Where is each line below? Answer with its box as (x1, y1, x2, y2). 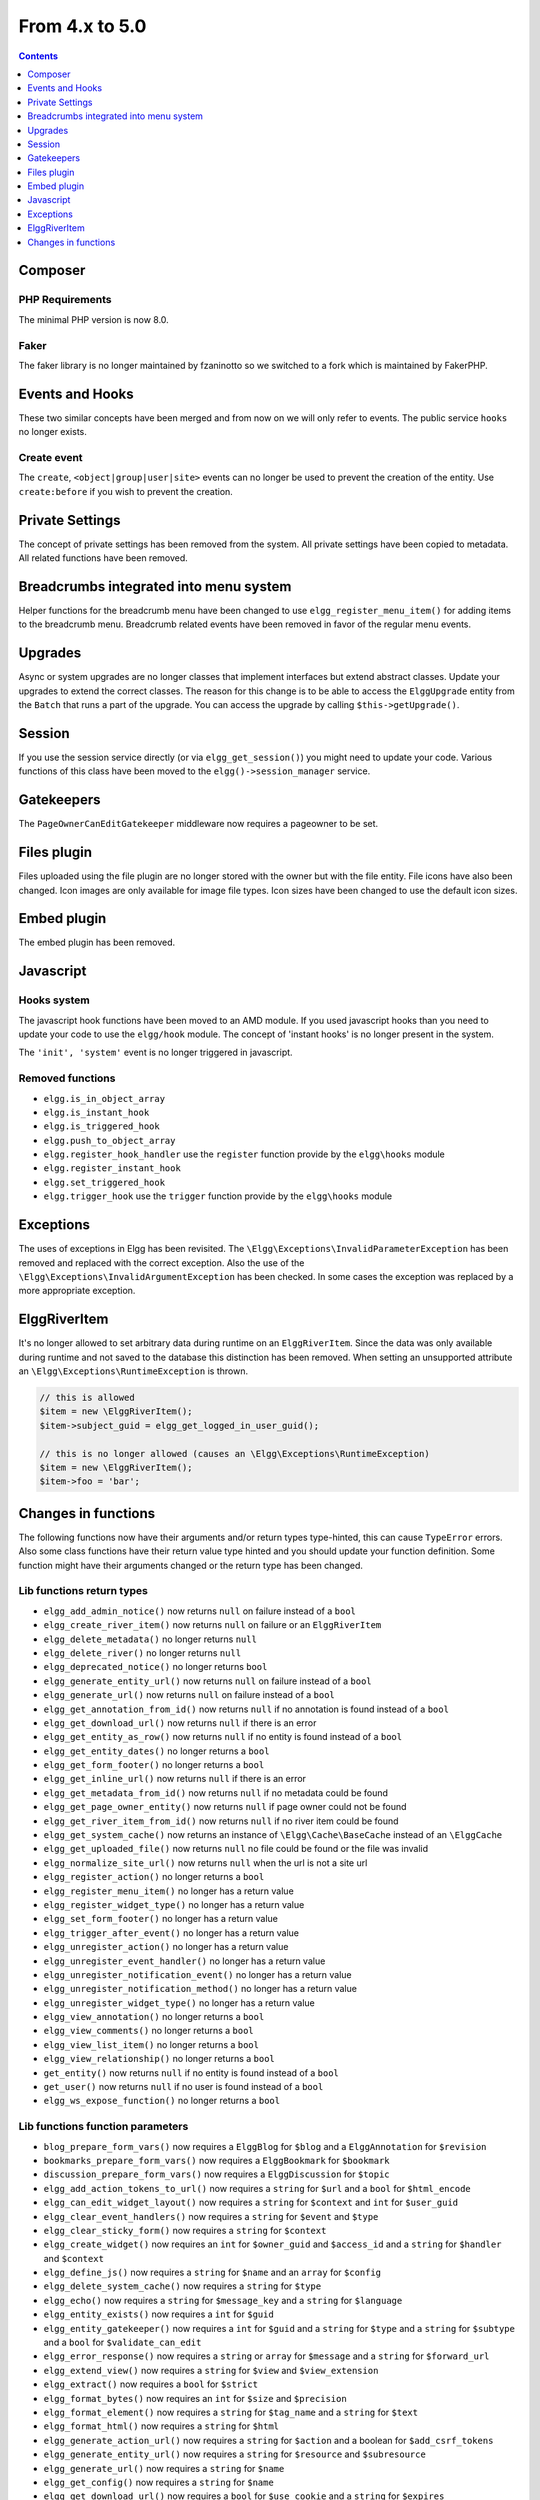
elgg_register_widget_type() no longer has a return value (43, 1898, 305, 1910)
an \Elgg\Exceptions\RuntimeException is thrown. (18, 1365, 249, 1377)
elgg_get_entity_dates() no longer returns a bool (43, 1745, 270, 1757)
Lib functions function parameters (18, 2120, 189, 2134)
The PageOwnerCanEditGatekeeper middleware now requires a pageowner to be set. (18, 818, 379, 830)
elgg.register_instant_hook (43, 1163, 182, 1174)
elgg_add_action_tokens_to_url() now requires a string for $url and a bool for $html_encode (43, 2182, 471, 2194)
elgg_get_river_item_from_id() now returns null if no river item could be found (43, 1815, 399, 1827)
